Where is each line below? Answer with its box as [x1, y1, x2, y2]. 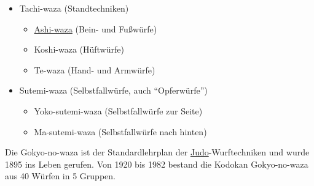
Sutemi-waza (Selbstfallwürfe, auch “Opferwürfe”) [19, 84, 208, 97]
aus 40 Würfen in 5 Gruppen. [5, 169, 116, 182]
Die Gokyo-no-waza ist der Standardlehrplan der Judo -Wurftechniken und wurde [5, 146, 310, 158]
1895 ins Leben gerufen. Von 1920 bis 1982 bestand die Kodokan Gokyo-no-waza [5, 157, 308, 170]
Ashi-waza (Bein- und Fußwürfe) [34, 22, 157, 35]
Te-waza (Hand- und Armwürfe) [34, 63, 155, 76]
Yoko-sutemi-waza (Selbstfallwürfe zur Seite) [34, 104, 203, 117]
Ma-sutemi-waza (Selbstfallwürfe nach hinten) [34, 125, 207, 138]
